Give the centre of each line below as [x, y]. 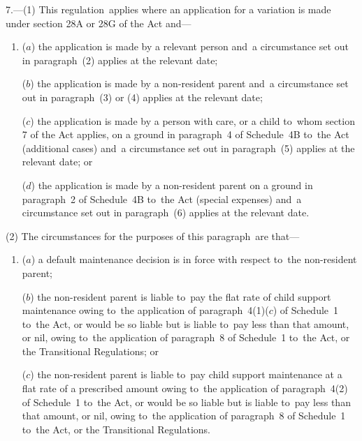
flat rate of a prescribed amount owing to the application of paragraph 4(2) [185, 388]
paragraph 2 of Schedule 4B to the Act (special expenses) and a [162, 199]
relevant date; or [57, 162]
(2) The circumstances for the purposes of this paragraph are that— [153, 236]
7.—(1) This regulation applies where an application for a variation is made [168, 9]
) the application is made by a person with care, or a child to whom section [193, 120]
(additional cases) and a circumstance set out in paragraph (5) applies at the [188, 148]
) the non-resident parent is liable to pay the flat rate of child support [181, 296]
